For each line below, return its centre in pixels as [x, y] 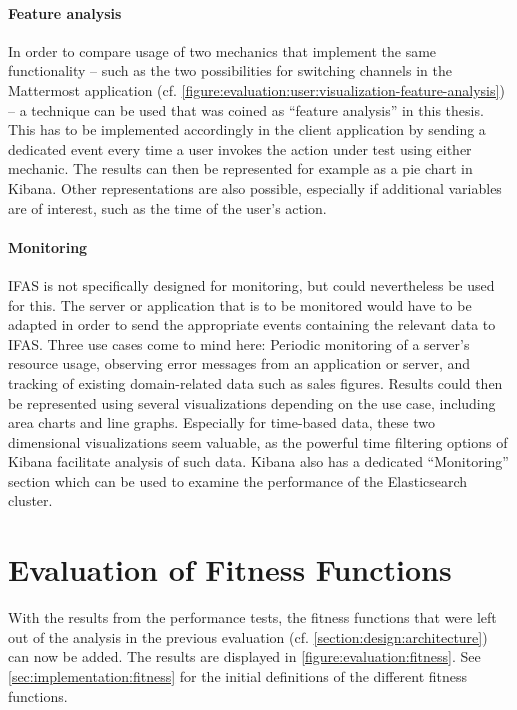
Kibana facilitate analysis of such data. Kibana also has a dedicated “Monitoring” [258, 461]
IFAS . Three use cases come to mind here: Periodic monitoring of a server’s [239, 343]
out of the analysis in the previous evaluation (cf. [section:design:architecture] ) [248, 636]
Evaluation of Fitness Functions [230, 569]
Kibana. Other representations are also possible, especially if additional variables [255, 187]
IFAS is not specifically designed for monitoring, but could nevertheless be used [251, 284]
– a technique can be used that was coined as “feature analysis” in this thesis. [246, 109]
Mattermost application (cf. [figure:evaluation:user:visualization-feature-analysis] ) [256, 89]
